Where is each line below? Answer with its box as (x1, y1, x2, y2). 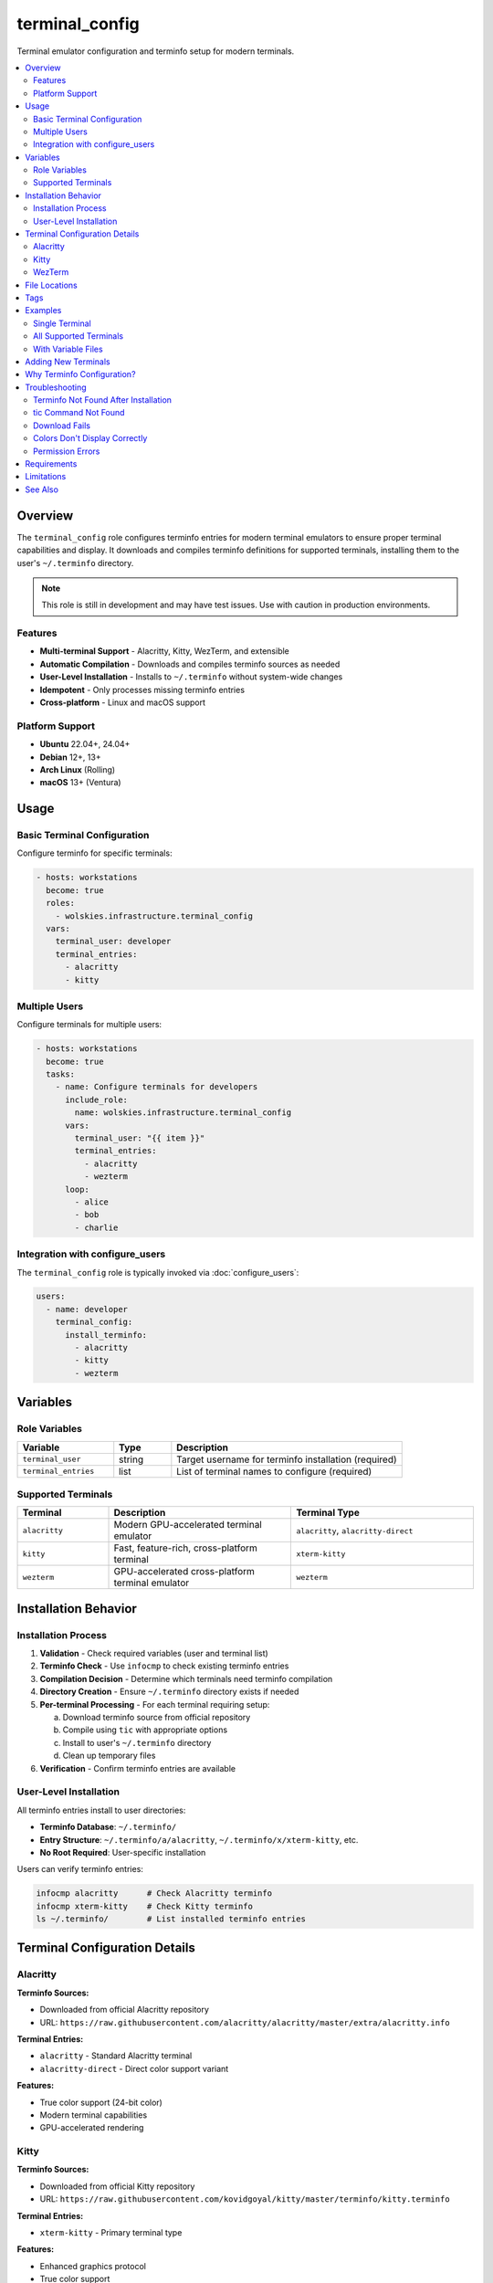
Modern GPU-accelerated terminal (113, 1519, 262, 1531)
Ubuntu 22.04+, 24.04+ (39, 739, 131, 750)
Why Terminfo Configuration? (25, 369, 136, 380)
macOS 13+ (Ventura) (39, 777, 122, 788)
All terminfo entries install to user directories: (16, 1804, 186, 1815)
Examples (25, 305, 62, 316)
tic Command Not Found (33, 407, 125, 418)
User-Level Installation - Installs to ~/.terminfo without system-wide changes (39, 671, 343, 682)
